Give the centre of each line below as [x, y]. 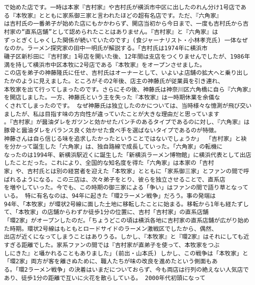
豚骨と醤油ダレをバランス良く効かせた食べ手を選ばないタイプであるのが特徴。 [112, 130]
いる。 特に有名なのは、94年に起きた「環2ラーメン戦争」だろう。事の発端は [110, 196]
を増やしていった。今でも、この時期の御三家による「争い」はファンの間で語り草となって [126, 188]
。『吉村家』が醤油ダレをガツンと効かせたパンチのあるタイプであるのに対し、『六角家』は [127, 122]
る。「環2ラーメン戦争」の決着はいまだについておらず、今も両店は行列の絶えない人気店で [127, 270]
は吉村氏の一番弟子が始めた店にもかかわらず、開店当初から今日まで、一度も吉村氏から [123, 24]
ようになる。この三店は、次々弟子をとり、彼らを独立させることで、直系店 [123, 179]
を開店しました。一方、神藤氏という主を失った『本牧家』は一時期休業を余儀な [112, 98]
